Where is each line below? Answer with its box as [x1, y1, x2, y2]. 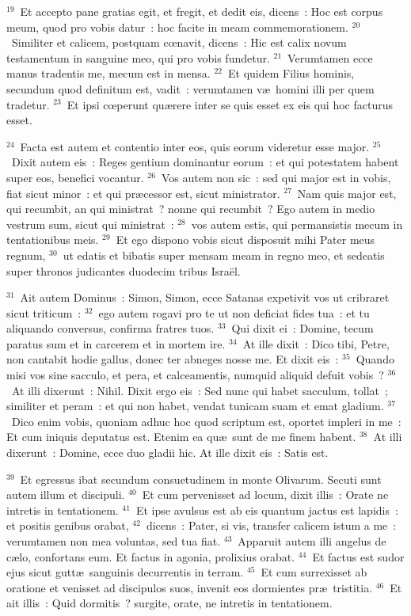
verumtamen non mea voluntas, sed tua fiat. [6, 533, 221, 549]
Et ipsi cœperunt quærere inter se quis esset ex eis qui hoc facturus [67, 96, 393, 112]
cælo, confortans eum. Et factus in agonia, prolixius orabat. [6, 548, 295, 565]
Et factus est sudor [312, 548, 405, 565]
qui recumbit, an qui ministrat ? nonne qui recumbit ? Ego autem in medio [6, 200, 375, 217]
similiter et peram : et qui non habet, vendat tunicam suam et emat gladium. [6, 397, 384, 414]
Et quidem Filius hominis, [227, 65, 355, 82]
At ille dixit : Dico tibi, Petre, [242, 335, 390, 352]
